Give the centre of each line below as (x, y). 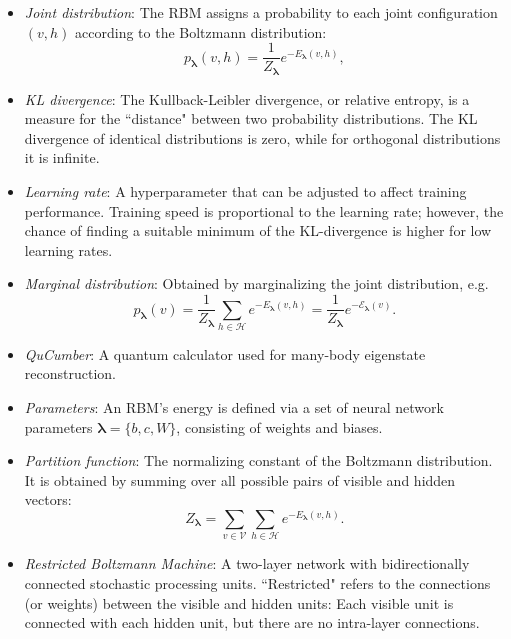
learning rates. (68, 249)
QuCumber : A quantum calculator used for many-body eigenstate (225, 353)
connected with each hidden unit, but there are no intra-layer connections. (252, 622)
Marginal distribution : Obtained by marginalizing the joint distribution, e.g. (256, 283)
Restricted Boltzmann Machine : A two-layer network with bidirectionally (247, 563)
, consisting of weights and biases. (279, 426)
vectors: (48, 499)
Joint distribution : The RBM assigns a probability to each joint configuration (261, 12)
